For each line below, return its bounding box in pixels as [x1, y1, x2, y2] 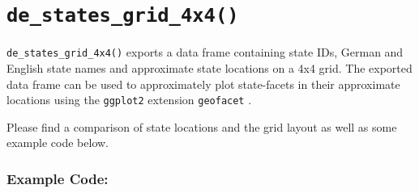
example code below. [6, 134, 109, 151]
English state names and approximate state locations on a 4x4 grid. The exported [6, 59, 413, 76]
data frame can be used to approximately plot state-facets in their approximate [6, 75, 400, 92]
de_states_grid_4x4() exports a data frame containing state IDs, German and [6, 44, 404, 61]
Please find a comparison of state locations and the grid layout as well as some [6, 118, 397, 135]
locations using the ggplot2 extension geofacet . [6, 91, 252, 108]
